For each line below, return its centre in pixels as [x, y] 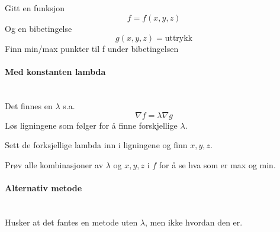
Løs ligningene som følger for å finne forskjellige [91, 125]
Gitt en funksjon [35, 8]
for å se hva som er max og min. [217, 164]
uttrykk [179, 39]
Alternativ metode [44, 188]
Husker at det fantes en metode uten [71, 222]
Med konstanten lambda [55, 72]
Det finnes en [29, 106]
